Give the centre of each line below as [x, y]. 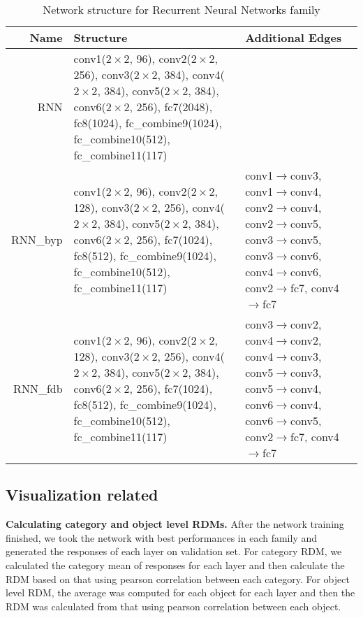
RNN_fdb [38, 388]
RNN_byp [37, 239]
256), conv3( [104, 74]
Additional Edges [294, 37]
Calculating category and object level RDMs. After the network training [175, 524]
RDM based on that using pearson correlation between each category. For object [178, 579]
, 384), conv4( [191, 74]
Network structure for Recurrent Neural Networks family [181, 9]
